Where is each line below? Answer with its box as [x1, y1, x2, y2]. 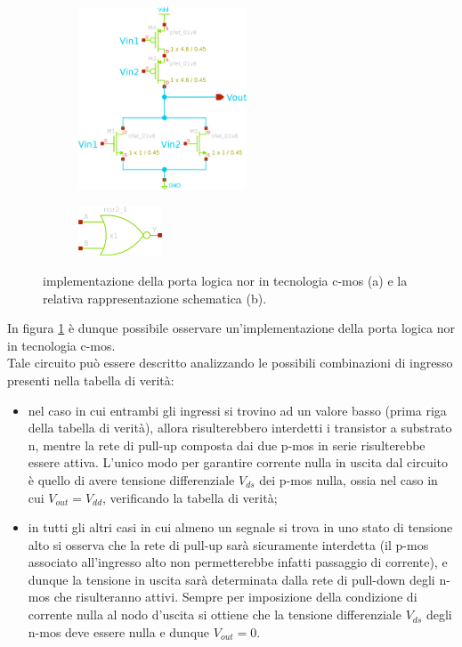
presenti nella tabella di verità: [7, 370, 174, 389]
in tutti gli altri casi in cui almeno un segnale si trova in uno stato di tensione [28, 518, 453, 537]
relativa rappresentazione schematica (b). [43, 288, 267, 307]
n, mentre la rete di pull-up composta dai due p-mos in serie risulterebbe [28, 435, 426, 454]
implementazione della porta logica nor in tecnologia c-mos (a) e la [43, 271, 408, 289]
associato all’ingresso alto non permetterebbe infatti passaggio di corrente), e [28, 553, 448, 571]
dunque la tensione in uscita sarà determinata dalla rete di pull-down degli [28, 570, 435, 588]
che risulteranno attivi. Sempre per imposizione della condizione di [53, 587, 417, 606]
